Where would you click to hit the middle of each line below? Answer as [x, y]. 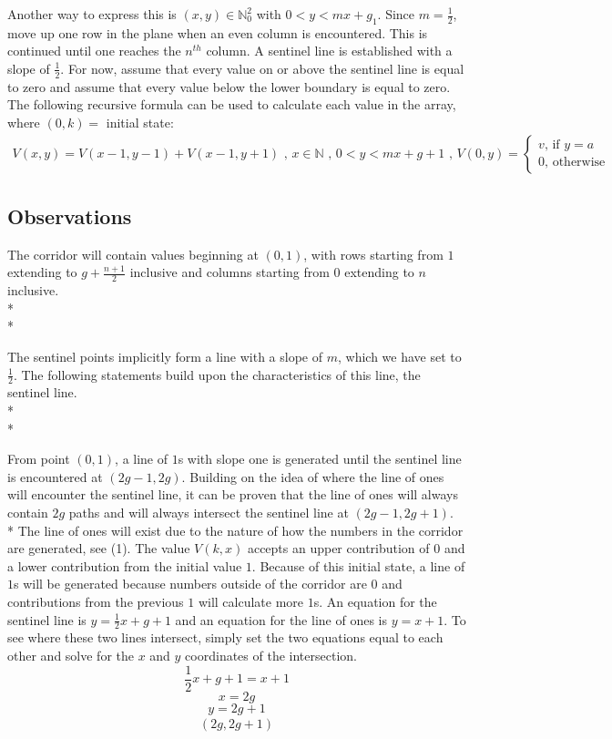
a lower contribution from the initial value [125, 565]
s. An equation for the [375, 601]
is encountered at [55, 476]
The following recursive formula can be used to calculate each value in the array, [232, 104]
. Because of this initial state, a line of [358, 565]
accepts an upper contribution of [338, 548]
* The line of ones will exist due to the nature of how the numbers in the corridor [235, 530]
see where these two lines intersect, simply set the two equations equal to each [225, 637]
